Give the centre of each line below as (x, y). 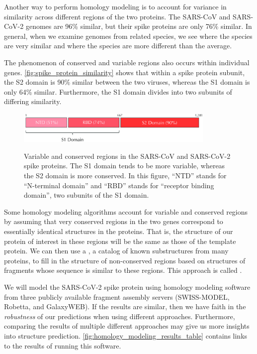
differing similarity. (33, 101)
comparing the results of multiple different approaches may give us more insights (127, 326)
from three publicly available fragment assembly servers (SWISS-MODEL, (117, 296)
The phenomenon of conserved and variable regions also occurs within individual (127, 62)
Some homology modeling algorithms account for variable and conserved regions (126, 211)
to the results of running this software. (63, 345)
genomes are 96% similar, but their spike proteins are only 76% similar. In (139, 26)
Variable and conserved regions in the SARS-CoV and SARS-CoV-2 (127, 156)
